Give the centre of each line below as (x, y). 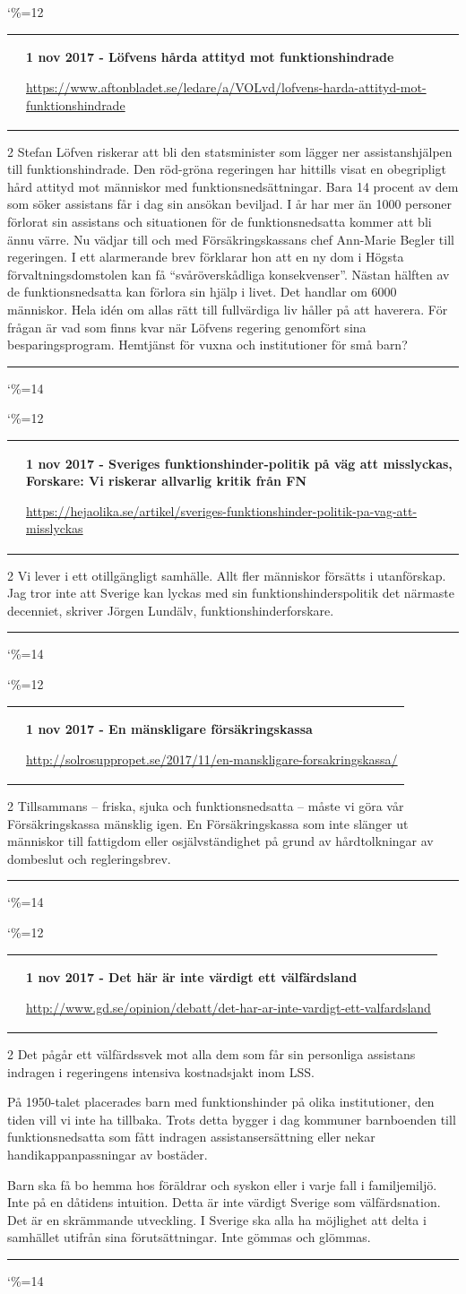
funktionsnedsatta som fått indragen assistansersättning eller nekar (191, 1137)
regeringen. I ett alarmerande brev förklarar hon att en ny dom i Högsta (206, 257)
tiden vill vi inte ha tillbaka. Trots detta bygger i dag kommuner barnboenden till (232, 1119)
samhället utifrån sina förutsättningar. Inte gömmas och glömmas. (189, 1237)
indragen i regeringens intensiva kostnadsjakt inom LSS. (161, 1071)
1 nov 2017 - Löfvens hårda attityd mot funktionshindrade (210, 57)
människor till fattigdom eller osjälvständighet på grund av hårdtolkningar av (220, 841)
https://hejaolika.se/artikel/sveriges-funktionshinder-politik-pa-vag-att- (222, 510)
